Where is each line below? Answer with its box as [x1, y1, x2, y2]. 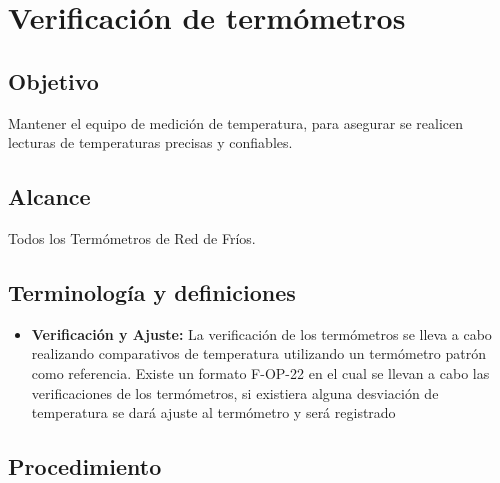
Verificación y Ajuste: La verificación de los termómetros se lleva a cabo [31, 323, 492, 344]
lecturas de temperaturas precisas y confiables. [8, 132, 293, 153]
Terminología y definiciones [8, 276, 296, 307]
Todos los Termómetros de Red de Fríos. [8, 227, 256, 248]
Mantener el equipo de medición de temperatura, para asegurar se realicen [8, 112, 464, 133]
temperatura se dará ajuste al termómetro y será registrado [31, 402, 396, 423]
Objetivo [8, 65, 99, 96]
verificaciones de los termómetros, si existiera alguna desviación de [31, 382, 439, 403]
